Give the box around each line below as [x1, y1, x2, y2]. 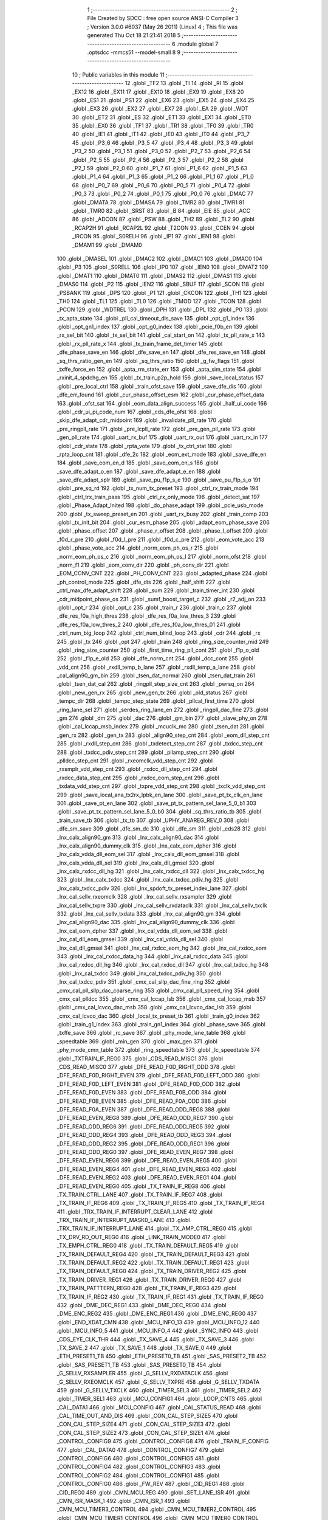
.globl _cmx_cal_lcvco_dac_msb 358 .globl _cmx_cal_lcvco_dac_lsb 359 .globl [56, 1004, 251, 1011]
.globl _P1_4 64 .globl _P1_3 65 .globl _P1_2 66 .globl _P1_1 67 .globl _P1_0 [72, 173, 255, 181]
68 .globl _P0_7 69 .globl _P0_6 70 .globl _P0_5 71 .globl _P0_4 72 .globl [72, 181, 250, 188]
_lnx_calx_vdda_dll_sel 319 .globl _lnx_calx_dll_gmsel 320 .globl [56, 859, 214, 866]
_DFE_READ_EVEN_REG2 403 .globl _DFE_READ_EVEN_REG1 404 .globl [56, 1174, 236, 1181]
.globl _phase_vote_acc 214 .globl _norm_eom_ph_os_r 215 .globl [56, 544, 219, 551]
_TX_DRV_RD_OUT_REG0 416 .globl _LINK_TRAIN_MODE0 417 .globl [56, 1233, 226, 1240]
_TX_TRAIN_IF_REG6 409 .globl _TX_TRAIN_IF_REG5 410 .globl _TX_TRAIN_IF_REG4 [56, 1200, 265, 1207]
